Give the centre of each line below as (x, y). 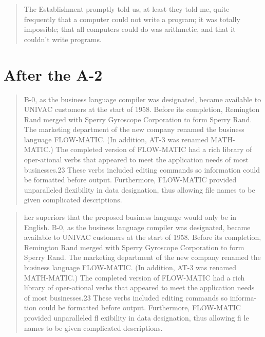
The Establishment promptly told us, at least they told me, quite (127, 9)
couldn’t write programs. (63, 39)
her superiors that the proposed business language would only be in (130, 217)
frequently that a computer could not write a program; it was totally (132, 19)
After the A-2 (53, 74)
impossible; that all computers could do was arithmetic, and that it (130, 29)
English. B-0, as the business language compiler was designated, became (137, 227)
